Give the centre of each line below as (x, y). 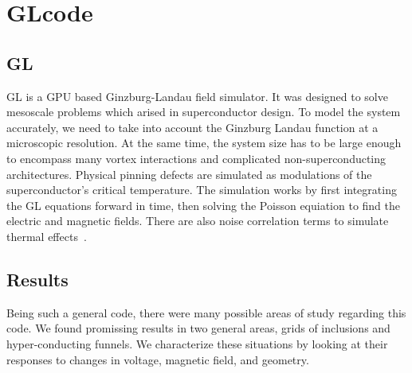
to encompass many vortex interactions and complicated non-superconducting (196, 158)
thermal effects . (47, 236)
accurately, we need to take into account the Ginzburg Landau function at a (192, 127)
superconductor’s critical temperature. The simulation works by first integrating (202, 190)
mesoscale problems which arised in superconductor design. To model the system (204, 112)
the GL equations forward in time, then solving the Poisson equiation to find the (204, 205)
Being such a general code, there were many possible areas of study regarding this (206, 312)
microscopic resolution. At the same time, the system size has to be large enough (204, 143)
